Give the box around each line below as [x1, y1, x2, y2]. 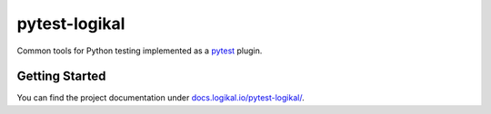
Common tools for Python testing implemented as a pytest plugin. [16, 45, 263, 56]
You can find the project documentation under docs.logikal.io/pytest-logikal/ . [16, 92, 305, 103]
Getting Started [16, 69, 106, 84]
